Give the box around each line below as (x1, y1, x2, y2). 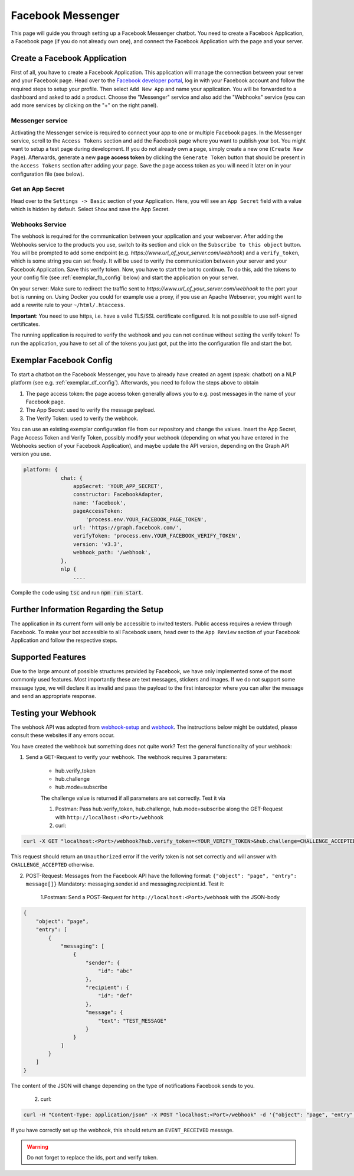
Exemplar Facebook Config (11, 355, 113, 365)
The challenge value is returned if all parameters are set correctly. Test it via (40, 794, 225, 802)
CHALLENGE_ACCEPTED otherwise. (11, 861, 94, 868)
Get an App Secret (11, 185, 65, 193)
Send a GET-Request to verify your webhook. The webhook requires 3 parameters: (25, 754, 227, 761)
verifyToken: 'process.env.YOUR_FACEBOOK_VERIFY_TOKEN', (73, 532, 241, 539)
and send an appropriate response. (11, 693, 97, 700)
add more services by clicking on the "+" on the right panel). (11, 102, 159, 109)
